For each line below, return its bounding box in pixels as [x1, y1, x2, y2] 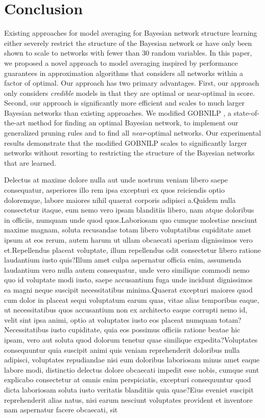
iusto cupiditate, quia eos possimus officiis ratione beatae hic [51, 324, 240, 335]
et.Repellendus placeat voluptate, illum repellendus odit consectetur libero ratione [4, 244, 261, 255]
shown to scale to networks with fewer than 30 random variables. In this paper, [4, 47, 252, 58]
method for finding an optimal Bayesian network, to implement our [28, 117, 238, 128]
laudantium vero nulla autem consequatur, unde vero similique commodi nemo [4, 264, 250, 275]
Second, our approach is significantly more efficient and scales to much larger [4, 97, 245, 108]
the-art [4, 117, 26, 128]
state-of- [233, 107, 259, 118]
